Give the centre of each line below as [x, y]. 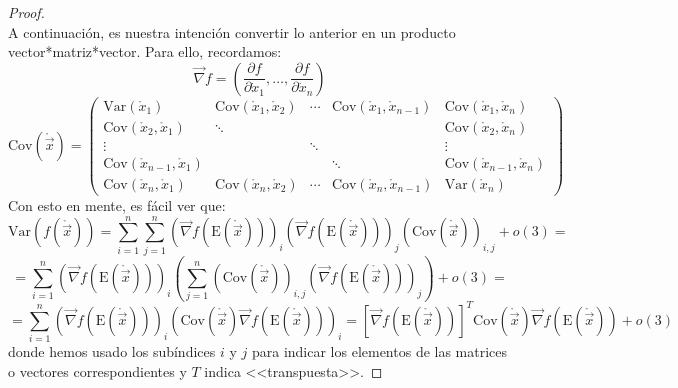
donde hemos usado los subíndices [112, 351]
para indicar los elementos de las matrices [379, 351]
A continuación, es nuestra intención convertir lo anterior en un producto [232, 31]
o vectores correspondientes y [97, 370]
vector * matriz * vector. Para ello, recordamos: [145, 51]
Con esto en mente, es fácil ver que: [117, 205]
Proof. [26, 12]
